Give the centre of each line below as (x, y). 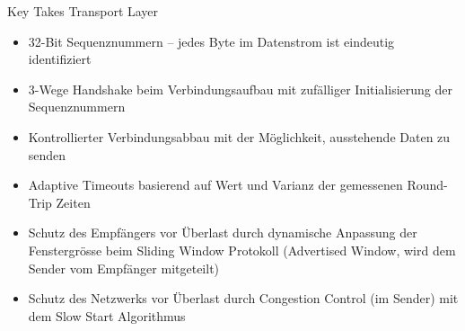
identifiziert (60, 59)
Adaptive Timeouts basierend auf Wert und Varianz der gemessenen (215, 185)
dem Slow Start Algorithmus (107, 315)
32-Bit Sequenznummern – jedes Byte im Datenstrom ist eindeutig (211, 41)
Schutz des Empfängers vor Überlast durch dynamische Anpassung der (223, 233)
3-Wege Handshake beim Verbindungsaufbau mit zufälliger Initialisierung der (240, 89)
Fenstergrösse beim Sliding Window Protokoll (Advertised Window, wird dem (242, 250)
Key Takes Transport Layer (83, 11)
